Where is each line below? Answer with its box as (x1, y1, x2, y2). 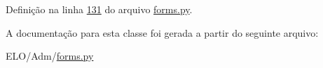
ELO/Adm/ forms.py (6, 49, 94, 63)
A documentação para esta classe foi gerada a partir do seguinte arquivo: (6, 25, 319, 40)
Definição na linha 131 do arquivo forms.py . (6, 2, 193, 16)
